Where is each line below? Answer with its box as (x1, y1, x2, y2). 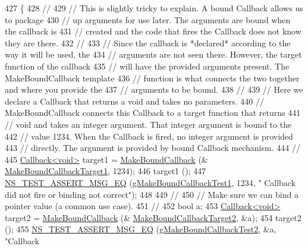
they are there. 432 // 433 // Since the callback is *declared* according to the (5, 36, 291, 49)
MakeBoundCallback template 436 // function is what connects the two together (5, 71, 300, 84)
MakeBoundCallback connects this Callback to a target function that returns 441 (5, 106, 301, 119)
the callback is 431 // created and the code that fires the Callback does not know (5, 25, 301, 37)
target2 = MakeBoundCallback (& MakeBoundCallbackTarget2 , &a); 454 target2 (5, 211, 301, 223)
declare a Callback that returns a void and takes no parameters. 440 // (5, 94, 264, 107)
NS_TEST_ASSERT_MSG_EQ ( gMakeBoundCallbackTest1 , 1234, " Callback (5, 176, 296, 188)
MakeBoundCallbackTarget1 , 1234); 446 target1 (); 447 (5, 165, 206, 177)
